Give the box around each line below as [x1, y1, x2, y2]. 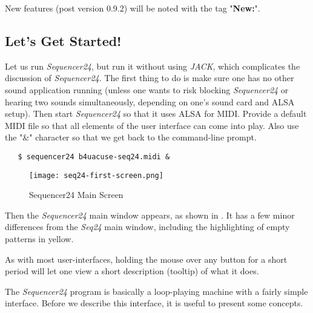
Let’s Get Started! [5, 31, 122, 50]
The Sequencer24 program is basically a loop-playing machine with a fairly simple [5, 285, 308, 297]
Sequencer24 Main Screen [29, 188, 124, 201]
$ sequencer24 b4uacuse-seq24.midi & [18, 152, 170, 161]
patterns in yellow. [5, 232, 74, 245]
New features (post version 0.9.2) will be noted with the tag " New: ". [5, 2, 260, 14]
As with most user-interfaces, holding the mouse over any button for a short [5, 252, 288, 265]
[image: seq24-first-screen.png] [29, 171, 163, 180]
